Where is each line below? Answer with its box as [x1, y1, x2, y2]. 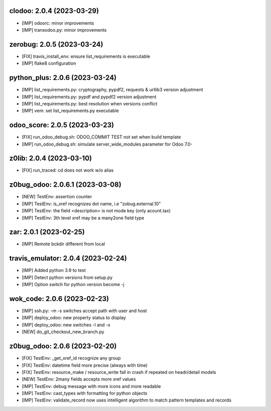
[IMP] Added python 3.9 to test [22, 267, 86, 273]
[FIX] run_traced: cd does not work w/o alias [22, 167, 114, 173]
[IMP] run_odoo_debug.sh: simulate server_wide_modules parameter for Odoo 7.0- [22, 141, 193, 147]
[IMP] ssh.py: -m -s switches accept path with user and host [22, 308, 148, 314]
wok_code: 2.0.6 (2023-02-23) [9, 294, 109, 303]
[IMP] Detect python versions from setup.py [22, 274, 113, 281]
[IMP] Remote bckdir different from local [22, 241, 105, 247]
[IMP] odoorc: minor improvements [22, 20, 94, 26]
